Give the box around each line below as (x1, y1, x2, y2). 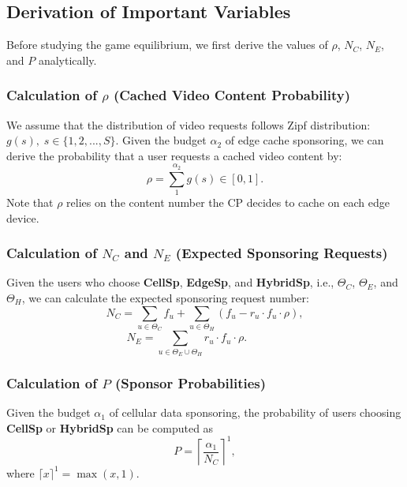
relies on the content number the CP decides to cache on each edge (66, 193, 390, 210)
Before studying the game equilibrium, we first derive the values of (6, 36, 328, 53)
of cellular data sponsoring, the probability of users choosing (109, 404, 401, 421)
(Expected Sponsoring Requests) (175, 243, 388, 263)
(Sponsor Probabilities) (115, 373, 267, 392)
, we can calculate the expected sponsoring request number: (21, 289, 309, 305)
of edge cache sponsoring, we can (225, 132, 384, 148)
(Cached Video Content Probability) (113, 85, 350, 105)
